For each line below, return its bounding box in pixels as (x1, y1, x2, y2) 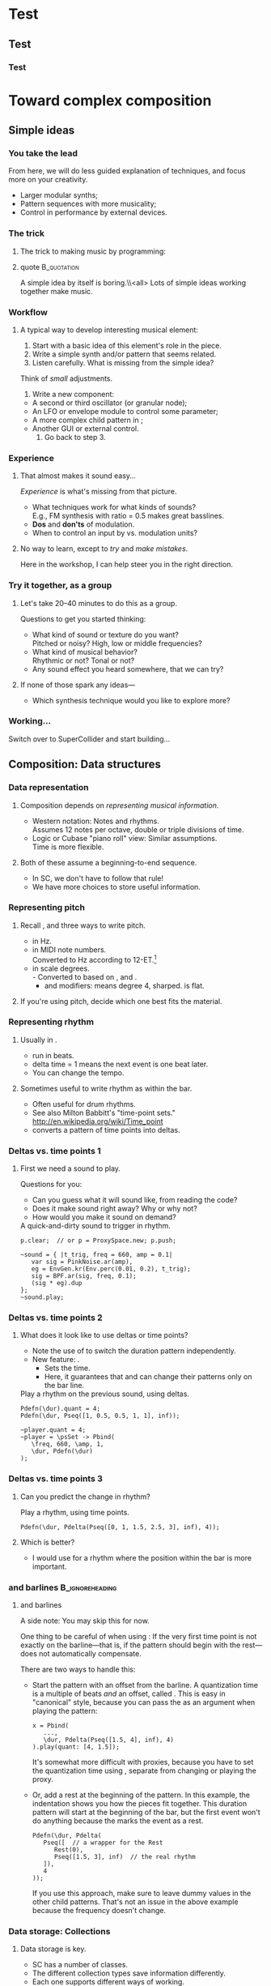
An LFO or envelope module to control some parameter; (32, 406, 218, 416)
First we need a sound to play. (19, 1164, 121, 1173)
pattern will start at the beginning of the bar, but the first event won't (32, 1807, 260, 1817)
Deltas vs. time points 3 (8, 1473, 104, 1484)
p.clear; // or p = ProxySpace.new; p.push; (19, 1236, 176, 1245)
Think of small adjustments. (19, 374, 113, 383)
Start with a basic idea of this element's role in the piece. (32, 340, 222, 350)
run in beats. (32, 1050, 74, 1060)
